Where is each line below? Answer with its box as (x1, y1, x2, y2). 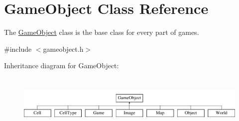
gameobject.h (43, 43, 84, 54)
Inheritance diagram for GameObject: (4, 60, 119, 71)
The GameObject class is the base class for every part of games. (4, 27, 199, 37)
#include (4, 43, 32, 54)
